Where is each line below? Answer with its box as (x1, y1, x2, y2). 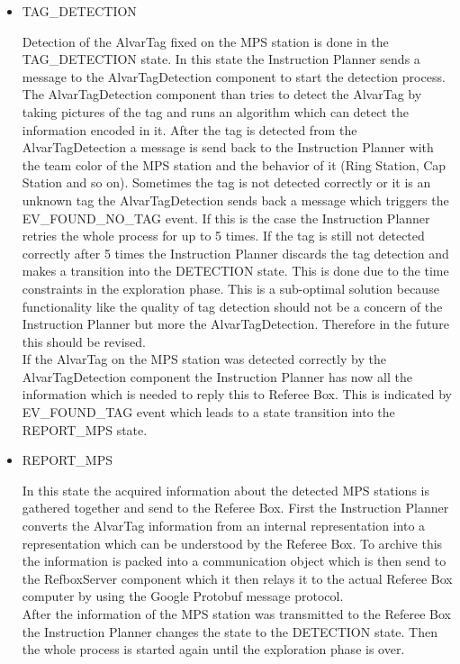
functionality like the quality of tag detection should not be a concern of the (22, 296, 443, 315)
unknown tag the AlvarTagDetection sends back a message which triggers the (22, 190, 449, 209)
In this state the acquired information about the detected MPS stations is (22, 480, 429, 499)
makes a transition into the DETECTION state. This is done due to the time (22, 261, 449, 280)
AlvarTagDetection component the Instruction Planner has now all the (22, 367, 412, 386)
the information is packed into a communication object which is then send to (22, 551, 446, 570)
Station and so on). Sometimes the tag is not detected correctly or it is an (22, 173, 431, 192)
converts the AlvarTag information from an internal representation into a (22, 516, 426, 535)
